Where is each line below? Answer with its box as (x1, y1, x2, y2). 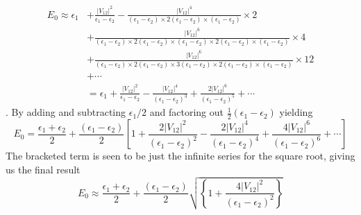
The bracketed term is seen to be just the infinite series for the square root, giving (6, 148, 355, 163)
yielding (279, 105, 313, 119)
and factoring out (149, 105, 224, 119)
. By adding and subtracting (6, 105, 126, 119)
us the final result (6, 162, 81, 176)
